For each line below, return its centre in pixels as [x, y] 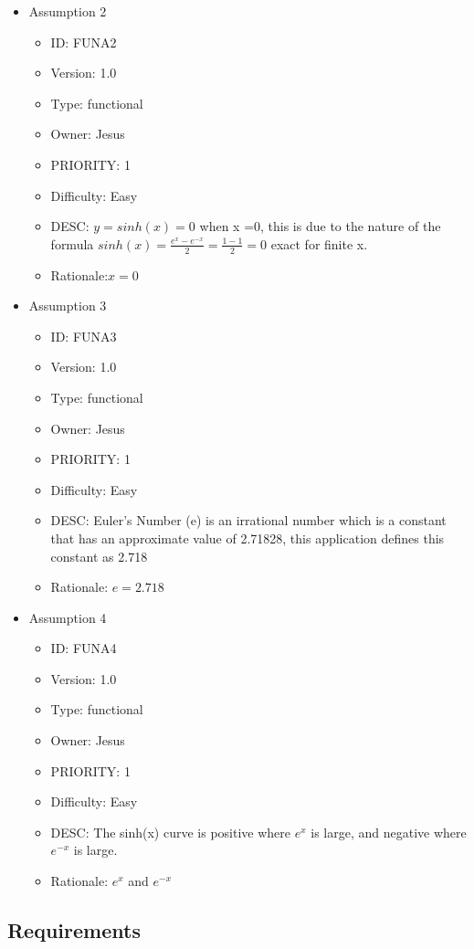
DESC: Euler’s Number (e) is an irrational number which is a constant [248, 520]
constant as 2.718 [99, 556]
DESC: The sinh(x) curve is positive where [171, 832]
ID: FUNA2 [84, 42]
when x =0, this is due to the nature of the [320, 226]
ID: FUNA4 [84, 648]
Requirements [74, 930]
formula [72, 243]
